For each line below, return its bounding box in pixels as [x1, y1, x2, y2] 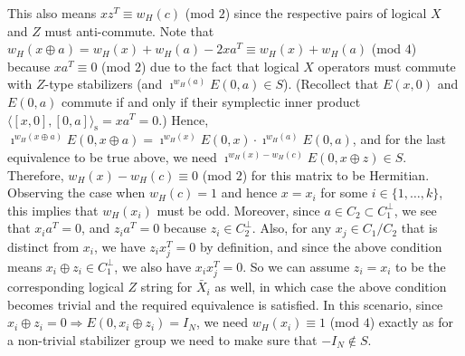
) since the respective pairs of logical [224, 4, 427, 22]
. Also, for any [251, 218, 332, 237]
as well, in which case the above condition [214, 277, 447, 296]
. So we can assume [242, 256, 350, 275]
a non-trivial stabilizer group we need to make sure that [7, 330, 318, 349]
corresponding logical [7, 277, 124, 296]
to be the [395, 256, 446, 275]
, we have [93, 236, 146, 255]
